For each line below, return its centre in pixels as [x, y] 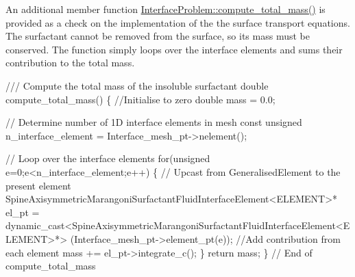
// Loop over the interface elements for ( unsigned [108, 158]
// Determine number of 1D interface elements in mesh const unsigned [154, 122]
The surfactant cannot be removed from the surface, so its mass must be [158, 36]
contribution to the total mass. [70, 63]
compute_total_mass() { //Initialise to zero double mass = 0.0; [140, 99]
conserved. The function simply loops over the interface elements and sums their [174, 49]
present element [38, 185]
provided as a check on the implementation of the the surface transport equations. [178, 22]
